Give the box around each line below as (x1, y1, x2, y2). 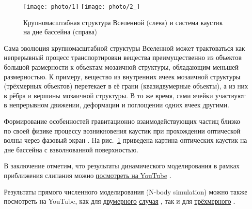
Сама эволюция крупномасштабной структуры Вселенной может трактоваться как (4, 43, 245, 53)
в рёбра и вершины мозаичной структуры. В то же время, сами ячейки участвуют (4, 90, 246, 100)
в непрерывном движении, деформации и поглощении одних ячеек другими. (4, 100, 229, 110)
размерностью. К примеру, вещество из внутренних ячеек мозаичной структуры (4, 71, 241, 81)
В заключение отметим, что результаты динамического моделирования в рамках (4, 161, 240, 171)
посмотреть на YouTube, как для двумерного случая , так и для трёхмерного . (4, 196, 236, 206)
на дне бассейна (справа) (23, 27, 97, 37)
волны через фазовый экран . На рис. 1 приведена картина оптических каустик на (4, 135, 247, 145)
